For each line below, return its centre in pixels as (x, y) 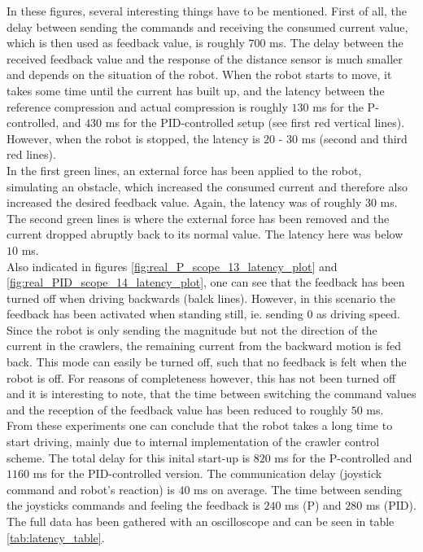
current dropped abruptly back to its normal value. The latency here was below (205, 234)
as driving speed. (358, 314)
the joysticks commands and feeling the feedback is (133, 505)
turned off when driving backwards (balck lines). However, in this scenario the (201, 298)
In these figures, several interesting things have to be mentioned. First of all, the (207, 11)
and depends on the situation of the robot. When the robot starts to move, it (199, 74)
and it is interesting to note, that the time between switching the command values (211, 394)
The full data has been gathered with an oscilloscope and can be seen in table (201, 521)
